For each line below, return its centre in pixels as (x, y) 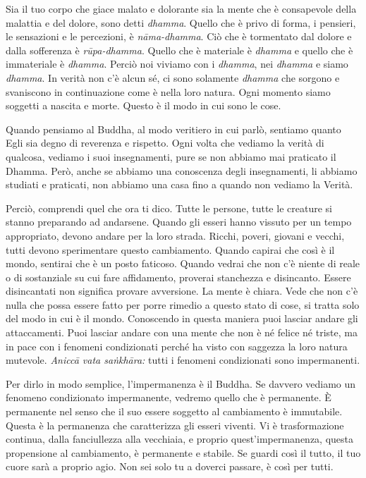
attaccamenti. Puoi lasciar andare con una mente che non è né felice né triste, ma (182, 332)
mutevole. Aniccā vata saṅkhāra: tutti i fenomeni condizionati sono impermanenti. (183, 360)
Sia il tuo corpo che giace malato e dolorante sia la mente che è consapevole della (181, 8)
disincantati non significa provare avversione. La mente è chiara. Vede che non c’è (182, 291)
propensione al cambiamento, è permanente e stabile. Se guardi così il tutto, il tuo (183, 452)
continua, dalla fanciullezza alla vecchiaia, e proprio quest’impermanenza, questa (180, 439)
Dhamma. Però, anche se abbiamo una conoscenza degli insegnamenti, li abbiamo (182, 170)
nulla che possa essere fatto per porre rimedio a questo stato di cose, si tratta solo (183, 304)
